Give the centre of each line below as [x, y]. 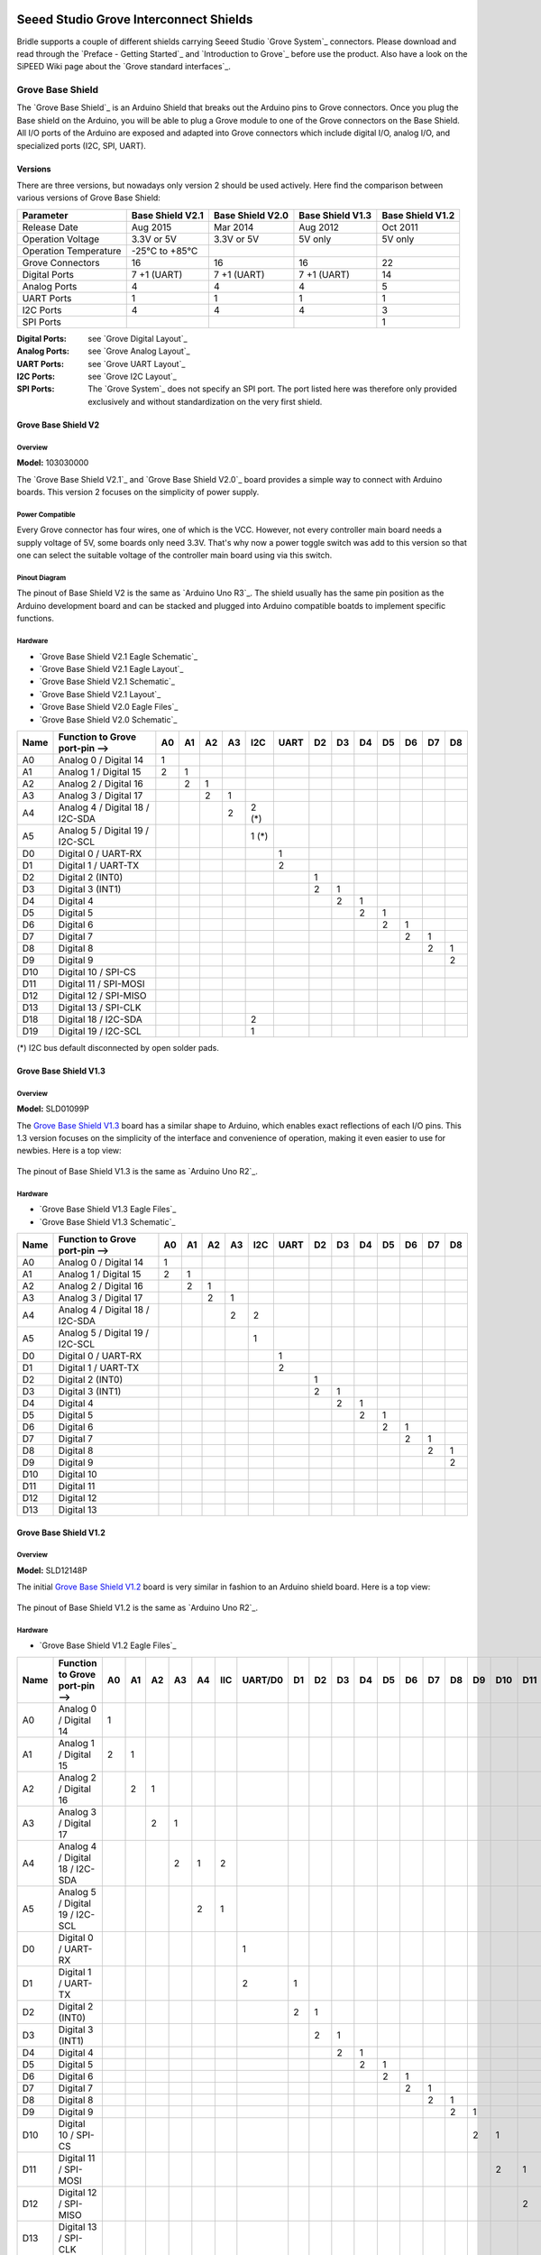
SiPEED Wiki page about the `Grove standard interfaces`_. [124, 67]
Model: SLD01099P [53, 1109]
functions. [35, 619]
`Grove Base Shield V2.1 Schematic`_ [107, 682]
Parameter [45, 215]
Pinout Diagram [41, 577]
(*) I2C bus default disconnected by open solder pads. [118, 1047]
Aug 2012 [319, 227]
